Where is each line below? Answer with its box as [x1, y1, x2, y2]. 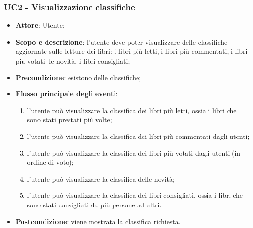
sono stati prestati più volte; [27, 114, 112, 125]
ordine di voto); [27, 157, 74, 167]
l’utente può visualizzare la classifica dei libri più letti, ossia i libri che [27, 105, 237, 115]
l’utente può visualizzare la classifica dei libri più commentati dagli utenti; [27, 131, 250, 141]
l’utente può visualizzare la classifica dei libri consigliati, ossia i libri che [27, 190, 243, 200]
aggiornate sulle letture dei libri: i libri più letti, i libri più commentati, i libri [15, 46, 248, 56]
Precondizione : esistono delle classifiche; [15, 72, 141, 82]
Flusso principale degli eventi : [15, 89, 118, 99]
